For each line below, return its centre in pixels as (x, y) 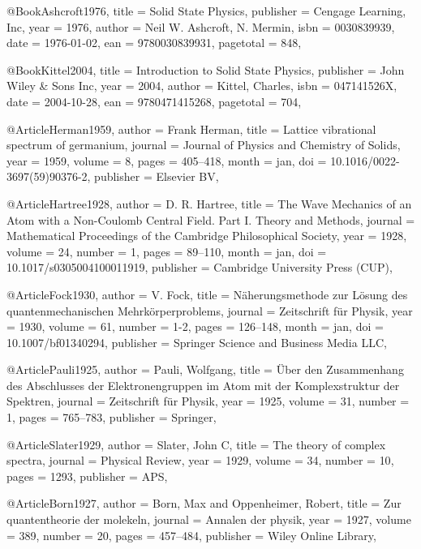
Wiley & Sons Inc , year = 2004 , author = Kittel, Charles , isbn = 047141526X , (202, 86)
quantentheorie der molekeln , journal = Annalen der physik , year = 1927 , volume (209, 519)
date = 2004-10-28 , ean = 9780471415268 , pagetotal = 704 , (154, 101)
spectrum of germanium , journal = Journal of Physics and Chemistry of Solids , (204, 145)
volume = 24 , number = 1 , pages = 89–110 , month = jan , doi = (167, 251)
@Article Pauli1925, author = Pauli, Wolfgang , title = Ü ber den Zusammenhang (205, 369)
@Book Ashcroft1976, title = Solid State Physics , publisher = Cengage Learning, (206, 11)
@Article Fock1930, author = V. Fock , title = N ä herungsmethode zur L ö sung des (207, 294)
